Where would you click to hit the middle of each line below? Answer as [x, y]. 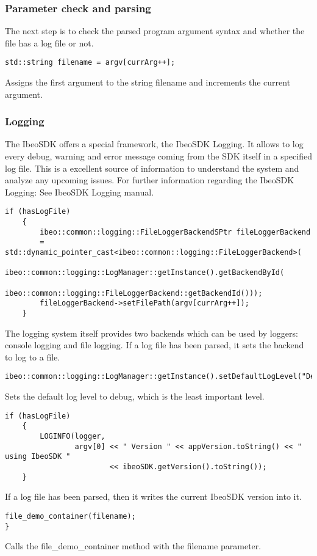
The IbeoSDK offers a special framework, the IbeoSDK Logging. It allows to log [154, 144]
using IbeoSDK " [38, 457]
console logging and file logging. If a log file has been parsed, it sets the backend [155, 345]
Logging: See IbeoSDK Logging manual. [80, 192]
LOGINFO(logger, [73, 436]
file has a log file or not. [49, 42]
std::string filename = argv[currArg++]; [90, 63]
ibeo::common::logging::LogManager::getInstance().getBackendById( [145, 273]
